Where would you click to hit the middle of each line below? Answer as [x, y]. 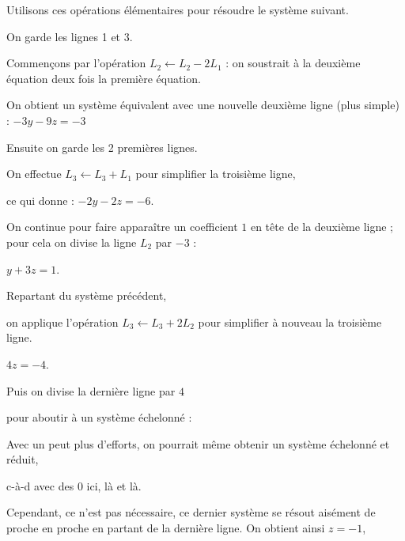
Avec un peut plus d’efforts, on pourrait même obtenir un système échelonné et [198, 443]
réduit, [23, 459]
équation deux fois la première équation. [104, 78]
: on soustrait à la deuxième [293, 63]
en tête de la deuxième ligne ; [322, 227]
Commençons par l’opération [76, 63]
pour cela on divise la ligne [72, 242]
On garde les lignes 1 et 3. [70, 36]
